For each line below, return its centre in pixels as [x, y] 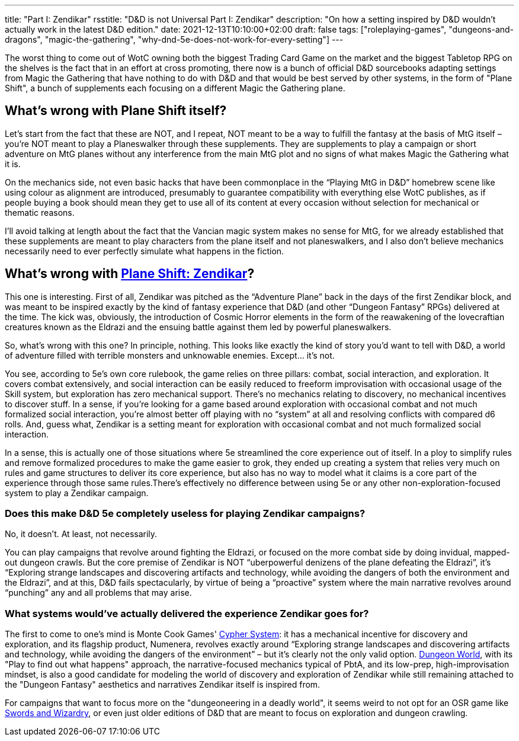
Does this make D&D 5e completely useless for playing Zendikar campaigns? [185, 514]
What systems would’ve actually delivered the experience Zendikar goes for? [187, 613]
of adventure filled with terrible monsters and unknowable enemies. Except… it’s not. [170, 355]
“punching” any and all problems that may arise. [98, 593]
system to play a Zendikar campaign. [77, 493]
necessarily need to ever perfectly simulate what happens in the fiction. [145, 251]
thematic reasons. [40, 212]
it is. [13, 164]
